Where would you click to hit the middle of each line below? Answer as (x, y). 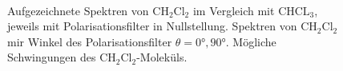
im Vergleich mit (234, 10)
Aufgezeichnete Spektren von (78, 10)
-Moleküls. (162, 57)
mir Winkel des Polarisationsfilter (90, 41)
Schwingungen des (52, 57)
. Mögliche (251, 41)
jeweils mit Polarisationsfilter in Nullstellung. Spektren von (152, 26)
